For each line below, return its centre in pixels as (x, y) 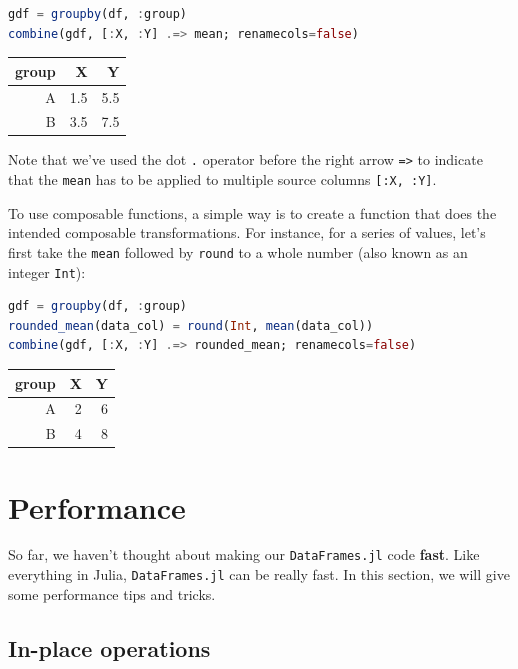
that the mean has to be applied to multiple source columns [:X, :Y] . (222, 179)
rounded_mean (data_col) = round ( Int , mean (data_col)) (191, 325)
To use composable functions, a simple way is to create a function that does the (252, 212)
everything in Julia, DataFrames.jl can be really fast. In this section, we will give (259, 574)
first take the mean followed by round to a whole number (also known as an (238, 251)
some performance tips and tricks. (112, 593)
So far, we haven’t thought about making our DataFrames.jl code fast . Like (244, 554)
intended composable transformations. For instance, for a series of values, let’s (247, 232)
